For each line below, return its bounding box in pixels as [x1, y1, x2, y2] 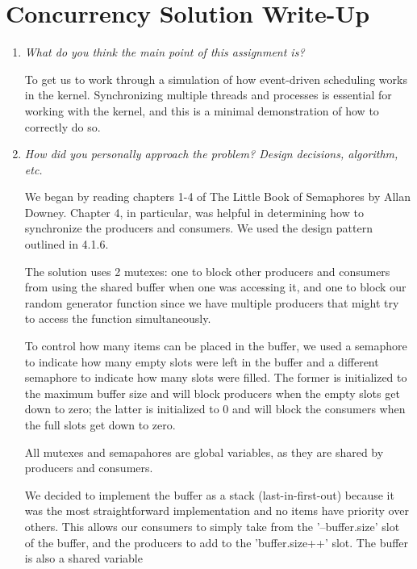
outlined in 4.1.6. [24, 236, 109, 253]
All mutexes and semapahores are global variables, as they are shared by [24, 443, 384, 460]
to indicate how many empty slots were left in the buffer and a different [24, 353, 379, 370]
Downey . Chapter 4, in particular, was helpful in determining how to [24, 203, 364, 220]
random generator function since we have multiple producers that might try [24, 294, 399, 311]
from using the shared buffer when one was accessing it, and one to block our [24, 278, 407, 295]
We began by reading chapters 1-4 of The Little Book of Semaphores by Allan [24, 188, 411, 205]
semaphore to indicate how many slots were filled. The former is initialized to [24, 369, 407, 386]
